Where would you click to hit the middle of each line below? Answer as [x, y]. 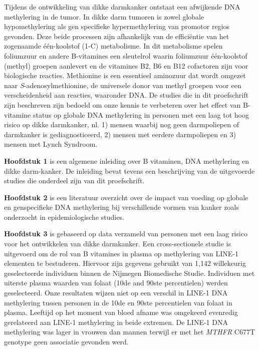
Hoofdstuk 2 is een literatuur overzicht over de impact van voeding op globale [126, 197]
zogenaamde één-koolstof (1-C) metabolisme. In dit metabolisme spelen [113, 46]
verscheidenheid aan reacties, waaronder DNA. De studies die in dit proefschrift [126, 95]
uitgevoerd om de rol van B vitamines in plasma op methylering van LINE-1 [121, 253]
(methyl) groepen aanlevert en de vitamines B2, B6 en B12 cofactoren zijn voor [126, 65]
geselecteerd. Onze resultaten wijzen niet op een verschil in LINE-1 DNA [116, 293]
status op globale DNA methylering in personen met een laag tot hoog [141, 114]
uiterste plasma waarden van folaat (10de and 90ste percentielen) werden [116, 283]
